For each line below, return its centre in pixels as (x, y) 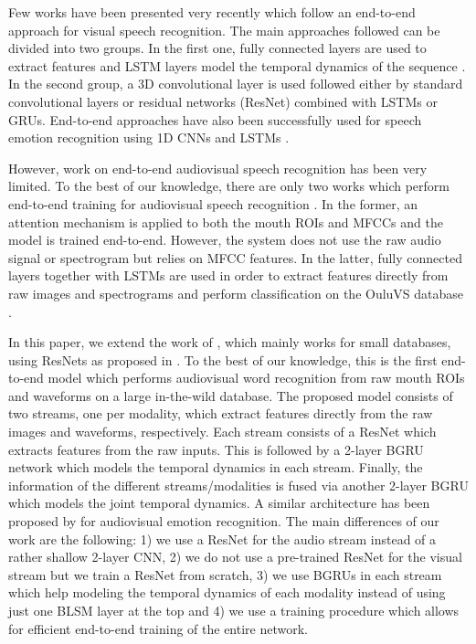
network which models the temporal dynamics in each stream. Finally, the (216, 467)
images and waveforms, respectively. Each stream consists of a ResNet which (222, 432)
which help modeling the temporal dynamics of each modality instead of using (227, 592)
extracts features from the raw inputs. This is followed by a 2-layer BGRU (216, 449)
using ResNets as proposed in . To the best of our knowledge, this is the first (223, 359)
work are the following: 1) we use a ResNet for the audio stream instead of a (222, 538)
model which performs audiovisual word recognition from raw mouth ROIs (256, 378)
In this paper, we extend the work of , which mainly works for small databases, (230, 342)
